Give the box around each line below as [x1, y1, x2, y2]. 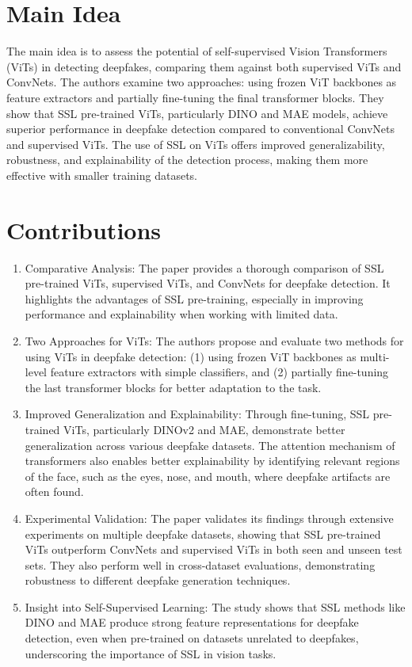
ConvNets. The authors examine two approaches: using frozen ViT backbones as [6, 74, 397, 90]
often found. [25, 483, 84, 500]
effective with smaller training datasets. [6, 166, 198, 183]
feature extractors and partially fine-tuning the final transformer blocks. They [6, 89, 384, 105]
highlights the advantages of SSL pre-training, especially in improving [25, 290, 364, 307]
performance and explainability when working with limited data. [25, 306, 338, 322]
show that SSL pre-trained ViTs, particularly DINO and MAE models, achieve [6, 105, 388, 121]
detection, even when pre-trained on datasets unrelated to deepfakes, [25, 630, 359, 646]
